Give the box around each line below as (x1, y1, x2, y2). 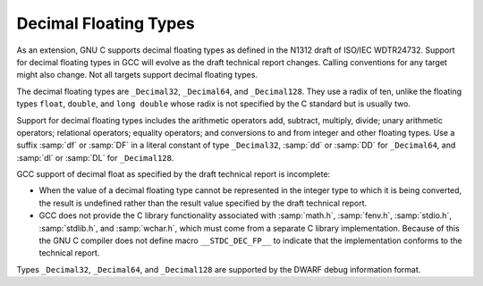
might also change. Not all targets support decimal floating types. (16, 70, 258, 80)
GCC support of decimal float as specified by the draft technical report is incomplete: (16, 169, 331, 180)
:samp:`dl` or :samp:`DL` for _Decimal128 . (16, 152, 174, 163)
